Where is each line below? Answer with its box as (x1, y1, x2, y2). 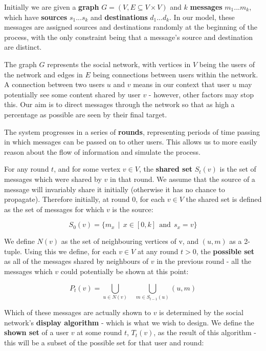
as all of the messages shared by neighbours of (4, 256, 149, 266)
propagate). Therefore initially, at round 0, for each (4, 194, 165, 204)
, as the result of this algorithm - (153, 327, 256, 338)
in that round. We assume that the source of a (110, 173, 255, 184)
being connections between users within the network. (93, 69, 258, 79)
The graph (4, 58, 37, 69)
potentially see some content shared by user (4, 89, 141, 99)
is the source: (112, 203, 153, 214)
